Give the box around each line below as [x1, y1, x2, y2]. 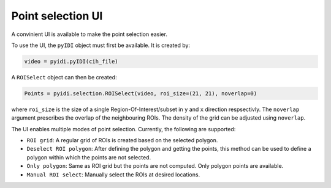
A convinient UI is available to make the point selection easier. [11, 31, 168, 38]
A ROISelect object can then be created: [11, 73, 117, 81]
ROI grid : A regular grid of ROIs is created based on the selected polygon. [26, 137, 218, 144]
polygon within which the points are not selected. [26, 153, 151, 161]
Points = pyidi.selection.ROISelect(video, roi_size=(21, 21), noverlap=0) [24, 90, 257, 97]
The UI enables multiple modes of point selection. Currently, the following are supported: [11, 125, 236, 132]
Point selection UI [11, 9, 103, 23]
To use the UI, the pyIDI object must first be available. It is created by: [11, 42, 190, 49]
